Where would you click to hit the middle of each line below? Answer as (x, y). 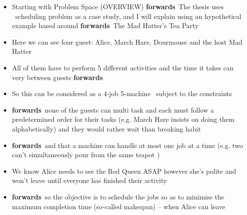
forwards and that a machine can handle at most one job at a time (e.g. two (127, 145)
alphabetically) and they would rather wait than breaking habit (106, 128)
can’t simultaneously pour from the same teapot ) (86, 155)
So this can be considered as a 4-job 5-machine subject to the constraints (122, 93)
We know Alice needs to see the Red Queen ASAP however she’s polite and (124, 171)
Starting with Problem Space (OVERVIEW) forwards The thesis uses (118, 6)
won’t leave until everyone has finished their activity (89, 180)
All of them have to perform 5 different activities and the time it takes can (123, 67)
